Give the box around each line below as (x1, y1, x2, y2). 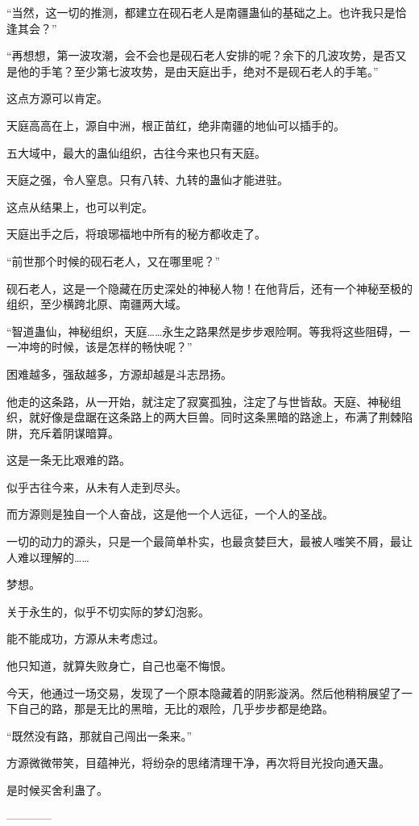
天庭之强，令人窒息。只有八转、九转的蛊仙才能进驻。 (6, 171, 288, 188)
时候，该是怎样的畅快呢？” (51, 338, 193, 355)
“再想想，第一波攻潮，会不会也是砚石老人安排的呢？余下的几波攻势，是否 (6, 47, 396, 64)
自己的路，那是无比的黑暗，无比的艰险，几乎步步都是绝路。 (17, 700, 334, 717)
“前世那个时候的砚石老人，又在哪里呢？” (6, 252, 221, 269)
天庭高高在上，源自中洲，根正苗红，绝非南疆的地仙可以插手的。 (6, 116, 345, 133)
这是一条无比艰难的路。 (6, 451, 131, 468)
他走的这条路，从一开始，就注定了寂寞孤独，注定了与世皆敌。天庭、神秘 (6, 392, 390, 409)
